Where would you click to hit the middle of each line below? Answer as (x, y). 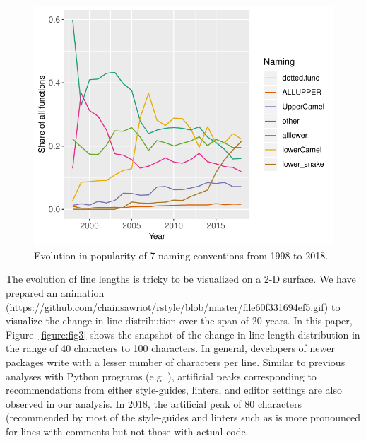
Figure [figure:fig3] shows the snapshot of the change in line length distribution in (183, 334)
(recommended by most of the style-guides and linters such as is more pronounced (183, 417)
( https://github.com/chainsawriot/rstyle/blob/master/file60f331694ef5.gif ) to (173, 306)
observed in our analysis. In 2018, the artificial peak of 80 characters (154, 403)
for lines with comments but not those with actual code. (127, 431)
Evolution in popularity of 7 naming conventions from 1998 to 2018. (181, 255)
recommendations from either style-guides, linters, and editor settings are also (174, 390)
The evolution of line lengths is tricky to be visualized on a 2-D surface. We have (181, 279)
